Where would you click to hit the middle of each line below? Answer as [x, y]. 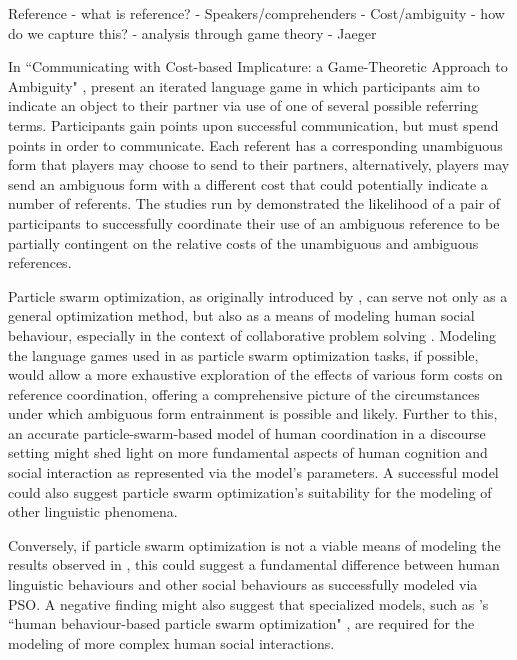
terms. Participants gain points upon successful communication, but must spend [253, 124]
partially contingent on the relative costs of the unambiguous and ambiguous [243, 242]
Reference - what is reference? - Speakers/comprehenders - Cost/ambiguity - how [256, 13]
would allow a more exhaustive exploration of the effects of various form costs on [255, 374]
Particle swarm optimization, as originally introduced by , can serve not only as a [258, 295]
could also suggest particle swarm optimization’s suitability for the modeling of [250, 491]
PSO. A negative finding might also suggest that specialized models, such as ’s [248, 603]
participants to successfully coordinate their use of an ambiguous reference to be [254, 222]
